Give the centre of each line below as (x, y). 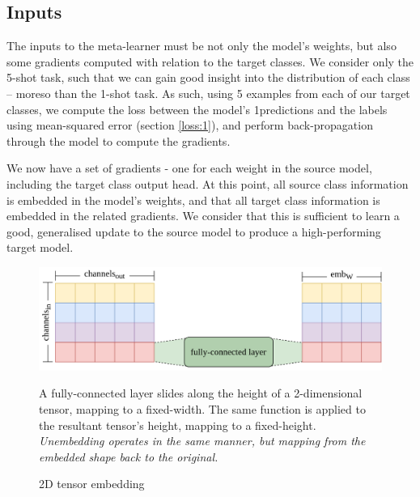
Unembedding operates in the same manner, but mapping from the (202, 441)
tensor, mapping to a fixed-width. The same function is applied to (202, 409)
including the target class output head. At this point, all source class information (208, 183)
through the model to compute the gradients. (119, 140)
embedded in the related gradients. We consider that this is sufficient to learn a (203, 216)
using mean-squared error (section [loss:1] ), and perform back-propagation (190, 125)
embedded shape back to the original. (129, 456)
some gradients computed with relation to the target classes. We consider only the (210, 61)
